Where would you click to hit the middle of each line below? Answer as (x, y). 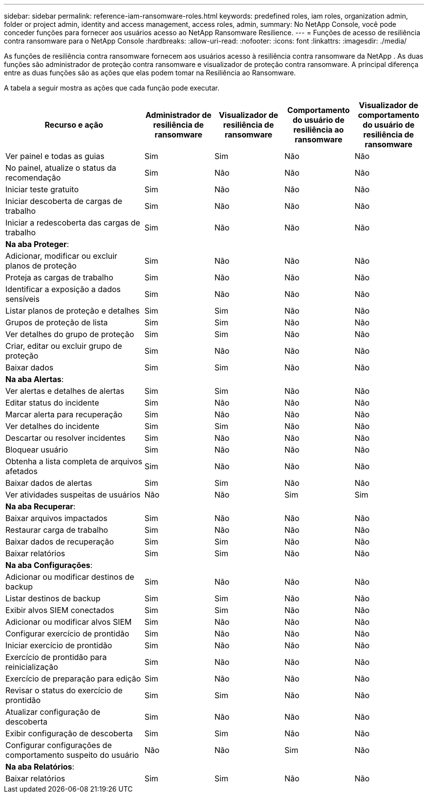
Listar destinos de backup (53, 598)
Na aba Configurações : (49, 565)
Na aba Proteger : (37, 244)
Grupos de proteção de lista (57, 322)
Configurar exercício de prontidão (67, 634)
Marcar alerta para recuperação (64, 414)
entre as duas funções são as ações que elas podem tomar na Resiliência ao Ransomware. (150, 73)
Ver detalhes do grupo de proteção (70, 334)
